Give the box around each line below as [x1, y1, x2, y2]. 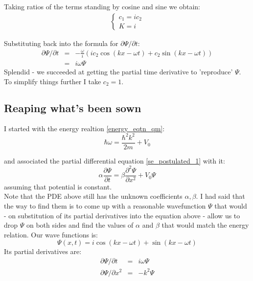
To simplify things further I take [4, 76, 101, 86]
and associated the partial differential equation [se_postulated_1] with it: [4, 155, 225, 165]
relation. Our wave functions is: [4, 229, 98, 239]
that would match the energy [161, 220, 249, 230]
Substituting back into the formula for [4, 38, 118, 48]
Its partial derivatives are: [4, 246, 82, 257]
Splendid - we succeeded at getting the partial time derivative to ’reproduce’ [4, 67, 233, 77]
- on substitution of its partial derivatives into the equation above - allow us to [4, 210, 240, 220]
